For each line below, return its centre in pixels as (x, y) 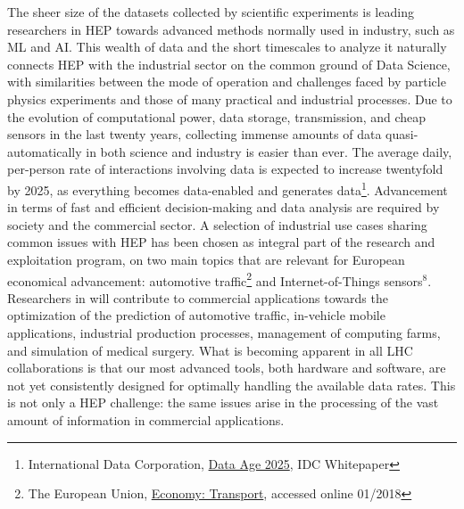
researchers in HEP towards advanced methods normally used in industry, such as (231, 29)
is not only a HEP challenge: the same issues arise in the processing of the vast (223, 402)
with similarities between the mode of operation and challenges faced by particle (227, 82)
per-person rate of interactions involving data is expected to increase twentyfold (225, 169)
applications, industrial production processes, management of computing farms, (224, 332)
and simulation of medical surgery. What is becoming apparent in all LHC (210, 350)
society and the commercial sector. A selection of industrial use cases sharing (217, 224)
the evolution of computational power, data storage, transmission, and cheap (217, 116)
